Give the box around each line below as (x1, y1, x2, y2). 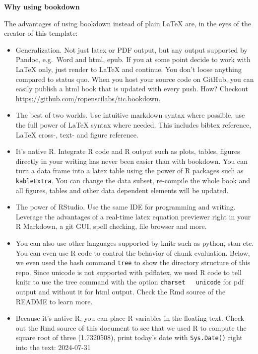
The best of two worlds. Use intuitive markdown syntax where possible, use (15, 110, 245, 120)
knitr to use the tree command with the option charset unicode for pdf (15, 277, 244, 287)
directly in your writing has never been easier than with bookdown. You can (15, 155, 248, 166)
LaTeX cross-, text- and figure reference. (15, 129, 138, 140)
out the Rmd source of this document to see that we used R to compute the (15, 322, 247, 333)
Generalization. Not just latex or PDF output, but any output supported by (15, 44, 248, 55)
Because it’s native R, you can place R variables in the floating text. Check (15, 313, 244, 323)
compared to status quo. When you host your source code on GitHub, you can (15, 73, 254, 84)
